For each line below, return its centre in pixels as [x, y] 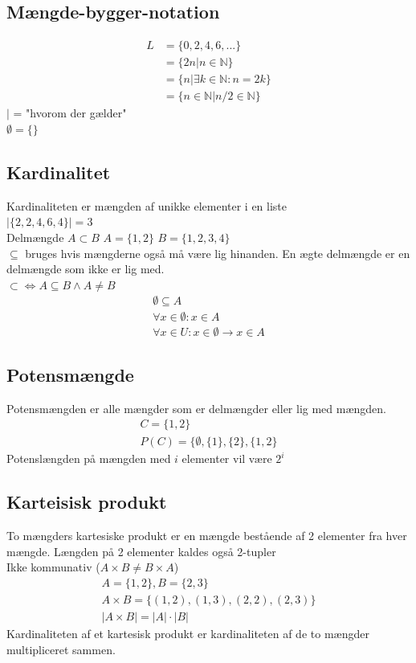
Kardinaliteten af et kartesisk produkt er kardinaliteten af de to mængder [188, 633]
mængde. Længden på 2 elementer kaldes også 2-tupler [141, 551]
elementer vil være [227, 458]
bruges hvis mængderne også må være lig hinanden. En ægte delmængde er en [218, 253]
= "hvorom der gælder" [70, 113]
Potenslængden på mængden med [89, 458]
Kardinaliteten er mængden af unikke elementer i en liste [147, 205]
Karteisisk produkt [87, 502]
